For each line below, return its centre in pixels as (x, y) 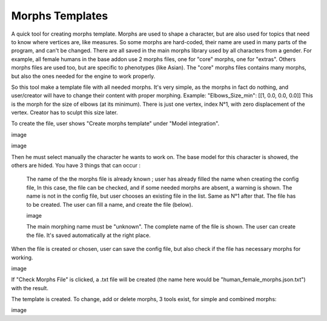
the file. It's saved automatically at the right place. (88, 235)
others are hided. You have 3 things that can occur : (76, 166)
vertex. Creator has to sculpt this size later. (64, 112)
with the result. (30, 288)
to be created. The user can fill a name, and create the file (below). (110, 204)
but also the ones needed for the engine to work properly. (83, 76)
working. (22, 258)
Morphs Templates (60, 16)
